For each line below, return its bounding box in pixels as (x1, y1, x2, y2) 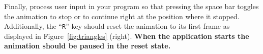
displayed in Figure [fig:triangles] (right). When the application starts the (4, 30, 249, 41)
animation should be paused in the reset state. (4, 40, 171, 51)
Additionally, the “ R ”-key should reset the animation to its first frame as (4, 21, 230, 31)
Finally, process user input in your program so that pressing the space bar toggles (4, 1, 259, 11)
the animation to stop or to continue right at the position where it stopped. (4, 11, 240, 21)
